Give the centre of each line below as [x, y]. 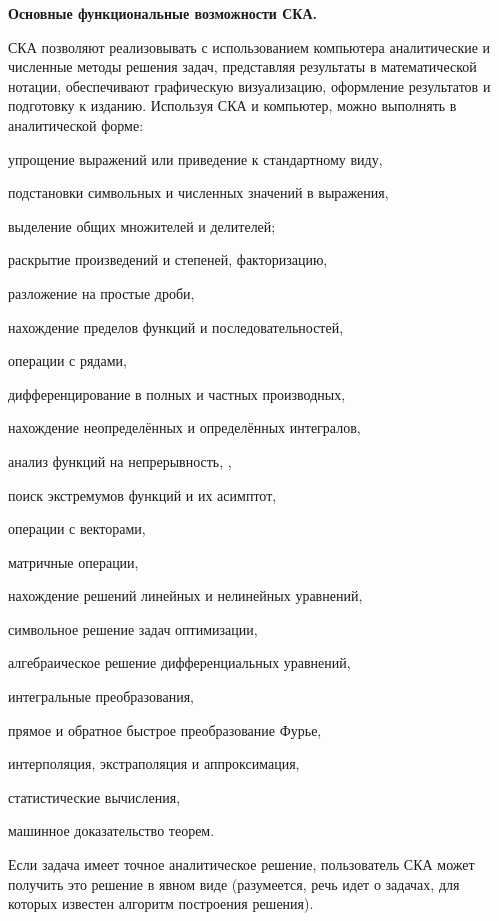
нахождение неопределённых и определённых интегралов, [184, 427]
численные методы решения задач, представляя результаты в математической [242, 66]
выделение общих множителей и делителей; [142, 225]
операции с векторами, [77, 528]
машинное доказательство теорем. [111, 830]
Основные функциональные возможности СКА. [163, 13]
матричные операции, [73, 561]
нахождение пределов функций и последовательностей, [176, 326]
